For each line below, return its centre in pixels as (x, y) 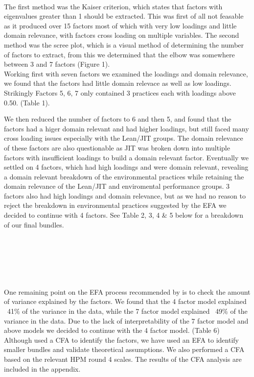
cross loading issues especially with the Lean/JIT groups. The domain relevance (124, 138)
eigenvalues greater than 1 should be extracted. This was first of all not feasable (124, 16)
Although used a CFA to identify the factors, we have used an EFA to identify (121, 339)
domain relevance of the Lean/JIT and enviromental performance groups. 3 (117, 186)
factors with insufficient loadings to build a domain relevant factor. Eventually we (126, 157)
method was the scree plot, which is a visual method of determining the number (124, 44)
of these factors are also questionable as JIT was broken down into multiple (117, 147)
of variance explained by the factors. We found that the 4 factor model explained (125, 301)
